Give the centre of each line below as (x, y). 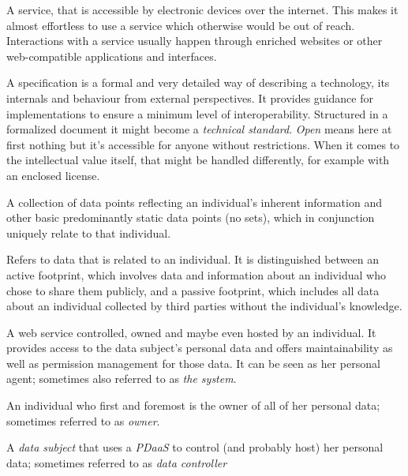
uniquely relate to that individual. (89, 232)
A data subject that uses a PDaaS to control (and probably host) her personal (195, 447)
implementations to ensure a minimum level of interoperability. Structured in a (197, 113)
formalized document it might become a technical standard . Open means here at (199, 129)
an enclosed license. (53, 175)
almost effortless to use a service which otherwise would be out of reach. (181, 25)
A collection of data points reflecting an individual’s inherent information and (194, 202)
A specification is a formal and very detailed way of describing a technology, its (198, 82)
